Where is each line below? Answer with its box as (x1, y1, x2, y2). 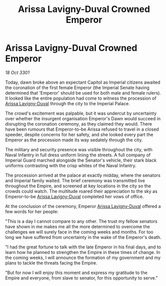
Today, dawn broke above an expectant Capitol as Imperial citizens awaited (5, 79, 160, 85)
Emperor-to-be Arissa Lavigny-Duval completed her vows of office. (5, 193, 144, 199)
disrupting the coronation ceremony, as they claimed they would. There (5, 121, 152, 127)
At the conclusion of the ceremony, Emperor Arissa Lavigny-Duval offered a (5, 203, 161, 209)
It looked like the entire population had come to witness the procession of (5, 95, 156, 101)
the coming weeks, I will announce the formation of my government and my (5, 254, 161, 260)
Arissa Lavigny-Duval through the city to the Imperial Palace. (5, 100, 130, 106)
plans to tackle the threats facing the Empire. (5, 259, 97, 266)
